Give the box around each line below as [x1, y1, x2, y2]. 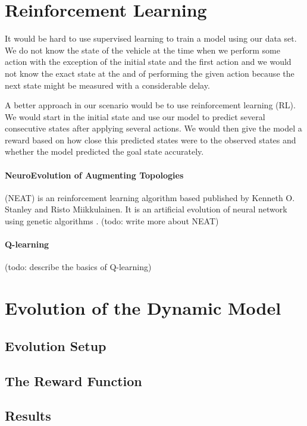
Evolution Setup [5, 336, 106, 355]
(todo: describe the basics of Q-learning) [5, 261, 152, 273]
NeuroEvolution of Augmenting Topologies [5, 168, 184, 181]
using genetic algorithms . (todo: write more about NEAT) [5, 215, 219, 227]
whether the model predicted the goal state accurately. [5, 145, 204, 158]
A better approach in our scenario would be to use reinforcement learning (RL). [5, 99, 296, 111]
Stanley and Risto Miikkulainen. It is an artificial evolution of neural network [5, 203, 287, 215]
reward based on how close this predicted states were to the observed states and [5, 133, 296, 146]
